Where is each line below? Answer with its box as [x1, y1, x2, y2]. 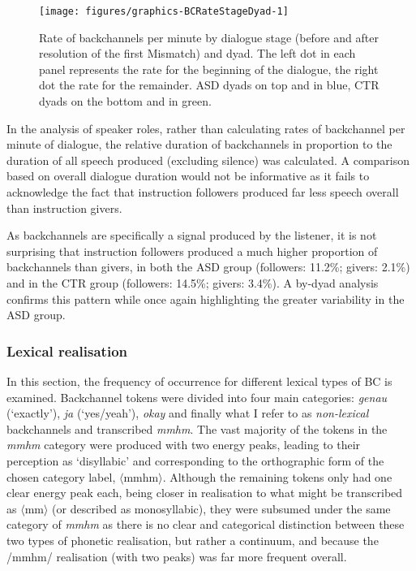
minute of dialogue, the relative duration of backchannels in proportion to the [6, 136, 392, 153]
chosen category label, [6, 468, 116, 485]
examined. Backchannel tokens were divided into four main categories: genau [6, 388, 388, 405]
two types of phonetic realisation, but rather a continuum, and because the [6, 531, 379, 548]
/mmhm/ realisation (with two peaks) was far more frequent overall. [6, 547, 347, 565]
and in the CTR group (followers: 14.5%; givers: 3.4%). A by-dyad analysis [6, 274, 379, 291]
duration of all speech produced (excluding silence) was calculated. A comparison [6, 151, 410, 168]
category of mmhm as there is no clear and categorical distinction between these [6, 516, 405, 533]
